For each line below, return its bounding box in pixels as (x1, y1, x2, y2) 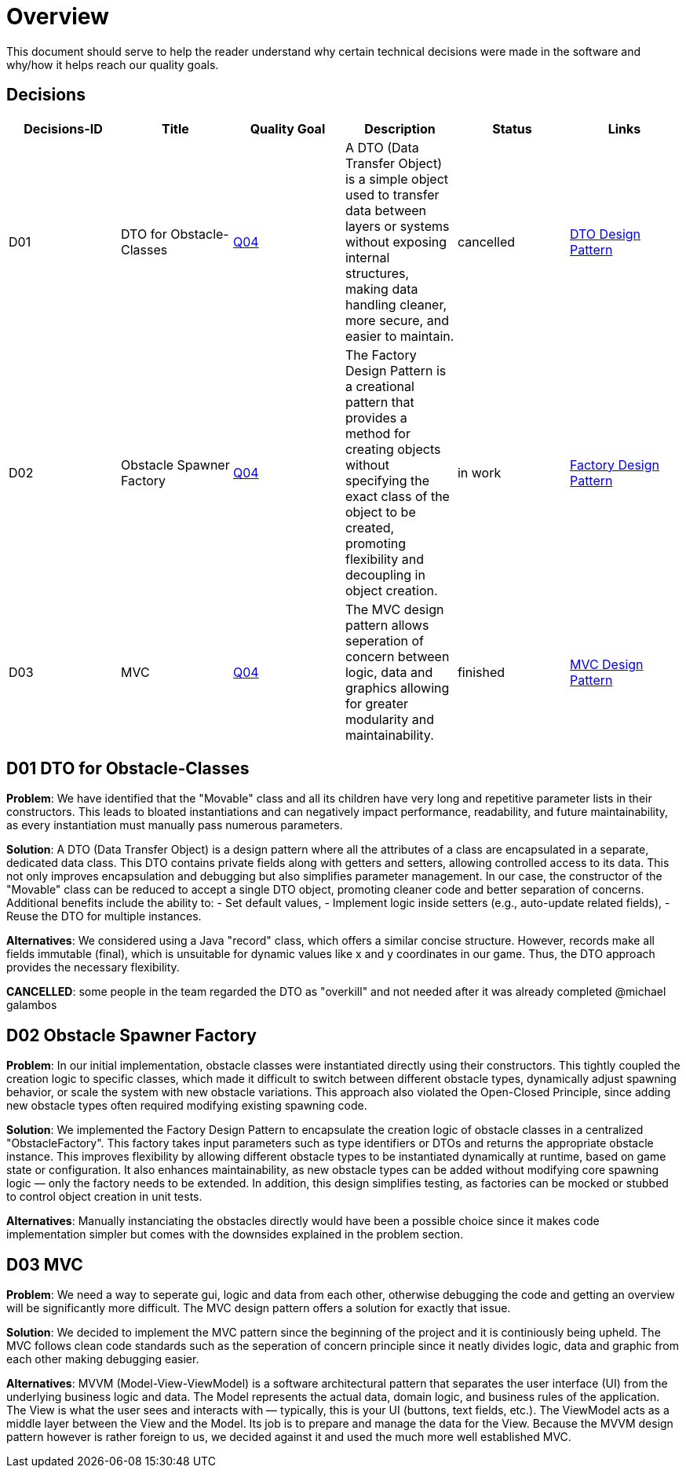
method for (345, 425, 411, 441)
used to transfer (345, 186, 440, 203)
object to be (345, 503, 416, 520)
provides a (345, 409, 407, 426)
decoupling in (345, 566, 425, 583)
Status (492, 120, 532, 137)
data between (345, 202, 427, 218)
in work (457, 464, 502, 481)
